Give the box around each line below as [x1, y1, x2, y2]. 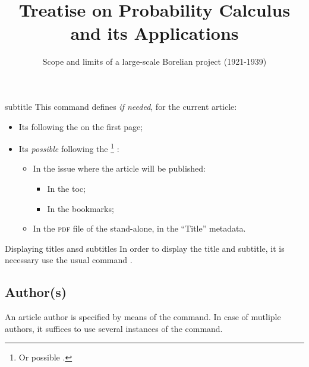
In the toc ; [47, 182, 86, 194]
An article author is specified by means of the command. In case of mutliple [5, 311, 281, 323]
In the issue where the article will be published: [33, 162, 206, 175]
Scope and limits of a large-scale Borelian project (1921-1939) [42, 55, 267, 68]
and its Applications [70, 21, 239, 45]
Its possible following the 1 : [18, 141, 119, 154]
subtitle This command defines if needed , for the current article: [5, 100, 237, 112]
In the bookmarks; [47, 202, 114, 214]
